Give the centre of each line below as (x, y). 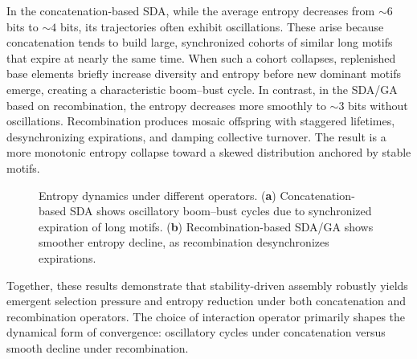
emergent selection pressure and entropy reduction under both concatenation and (206, 301)
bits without (378, 105)
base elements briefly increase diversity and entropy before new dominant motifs (204, 73)
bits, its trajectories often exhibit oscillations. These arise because (222, 26)
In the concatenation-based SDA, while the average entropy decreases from (191, 10)
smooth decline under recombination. (98, 347)
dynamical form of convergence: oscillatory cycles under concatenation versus (196, 332)
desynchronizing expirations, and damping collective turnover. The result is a (196, 136)
